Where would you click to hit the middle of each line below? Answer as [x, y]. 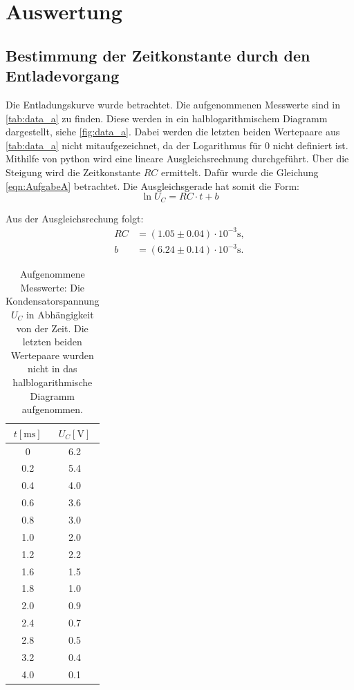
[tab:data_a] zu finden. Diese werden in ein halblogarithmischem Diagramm [167, 118]
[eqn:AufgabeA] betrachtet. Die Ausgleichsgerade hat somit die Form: [153, 185]
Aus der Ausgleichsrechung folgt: [75, 218]
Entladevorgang [63, 76]
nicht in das [52, 368]
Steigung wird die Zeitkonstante [73, 172]
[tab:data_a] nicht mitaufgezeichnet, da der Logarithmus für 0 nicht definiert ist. [177, 145]
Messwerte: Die [53, 287]
